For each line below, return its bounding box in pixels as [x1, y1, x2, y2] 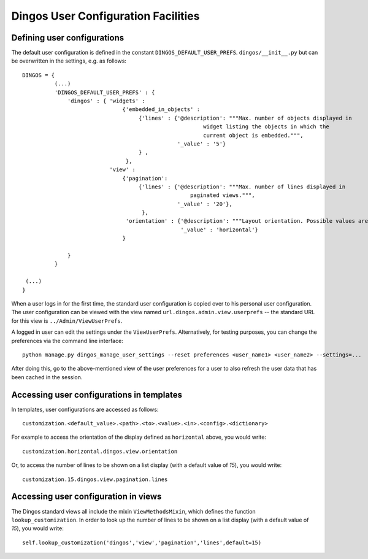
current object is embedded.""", [203, 132, 304, 139]
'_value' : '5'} [177, 140, 226, 147]
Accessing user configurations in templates [11, 390, 182, 400]
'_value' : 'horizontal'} [180, 226, 259, 233]
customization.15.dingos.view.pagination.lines [22, 476, 168, 483]
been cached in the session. [11, 373, 83, 380]
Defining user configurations [11, 33, 125, 43]
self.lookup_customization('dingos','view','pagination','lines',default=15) [22, 539, 262, 546]
